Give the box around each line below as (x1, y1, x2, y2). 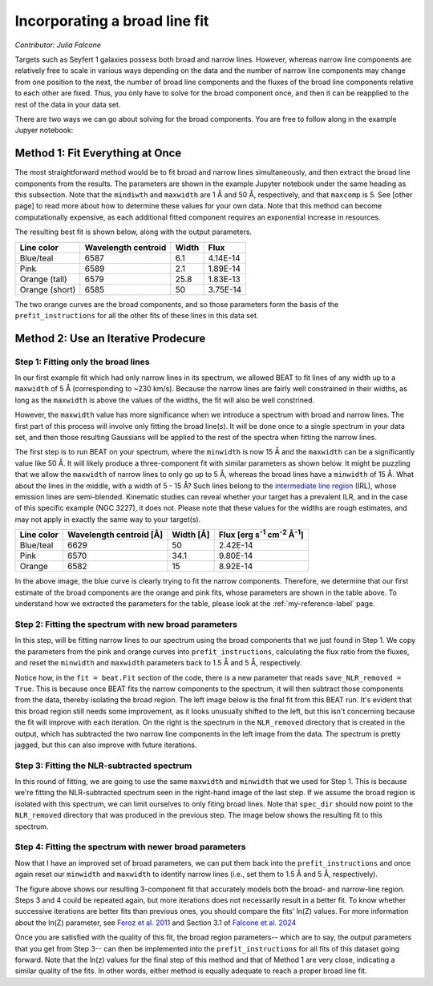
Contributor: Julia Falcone (14, 40, 102, 50)
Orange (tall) (19, 273, 67, 285)
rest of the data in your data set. (14, 99, 121, 109)
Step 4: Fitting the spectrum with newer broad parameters (14, 842, 246, 853)
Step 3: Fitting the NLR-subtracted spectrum (14, 760, 192, 771)
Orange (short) (19, 284, 76, 295)
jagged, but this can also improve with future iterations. (14, 740, 197, 750)
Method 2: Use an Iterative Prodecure (14, 331, 206, 345)
